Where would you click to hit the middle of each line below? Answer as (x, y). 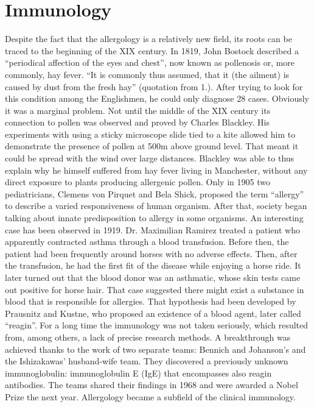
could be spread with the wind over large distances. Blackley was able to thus (150, 158)
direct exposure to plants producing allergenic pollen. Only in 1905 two (138, 182)
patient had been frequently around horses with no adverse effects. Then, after (151, 253)
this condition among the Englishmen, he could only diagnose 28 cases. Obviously (157, 98)
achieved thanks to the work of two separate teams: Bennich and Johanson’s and (155, 349)
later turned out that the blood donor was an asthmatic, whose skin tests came (153, 277)
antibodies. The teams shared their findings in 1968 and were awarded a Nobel (152, 385)
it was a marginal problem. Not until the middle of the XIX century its (138, 110)
